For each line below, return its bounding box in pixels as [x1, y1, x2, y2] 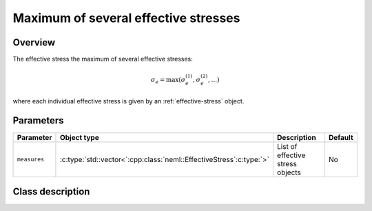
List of [276, 141, 298, 151]
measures [17, 156, 45, 163]
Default [328, 132, 354, 142]
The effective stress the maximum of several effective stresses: [12, 55, 193, 63]
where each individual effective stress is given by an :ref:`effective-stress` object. [12, 97, 245, 105]
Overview [12, 37, 56, 48]
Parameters [12, 114, 64, 127]
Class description [12, 185, 90, 197]
